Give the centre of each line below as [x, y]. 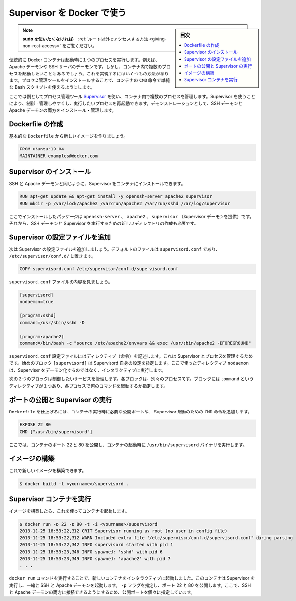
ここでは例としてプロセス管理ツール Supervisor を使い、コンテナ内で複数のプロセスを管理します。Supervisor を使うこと [132, 96]
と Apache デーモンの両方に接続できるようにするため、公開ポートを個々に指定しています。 [102, 592]
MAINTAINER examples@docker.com [59, 156]
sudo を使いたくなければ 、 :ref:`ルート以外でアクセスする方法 [85, 39]
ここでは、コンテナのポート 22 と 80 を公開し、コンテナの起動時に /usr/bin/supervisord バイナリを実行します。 [128, 445]
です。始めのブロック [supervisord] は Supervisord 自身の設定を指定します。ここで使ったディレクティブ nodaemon [129, 363]
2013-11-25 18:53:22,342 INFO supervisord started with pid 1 [96, 545]
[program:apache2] [42, 336]
